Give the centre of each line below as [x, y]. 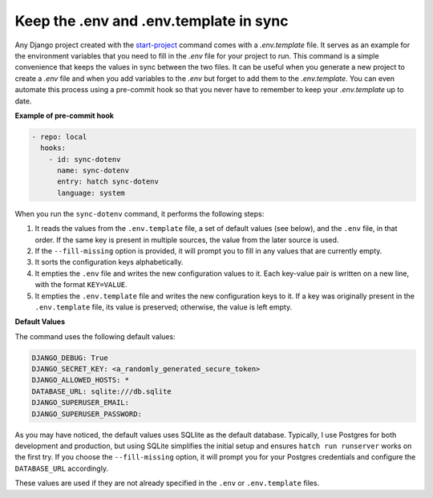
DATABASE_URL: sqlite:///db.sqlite [101, 391]
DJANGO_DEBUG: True [70, 358]
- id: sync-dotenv [85, 159]
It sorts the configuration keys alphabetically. [109, 262]
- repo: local [59, 137]
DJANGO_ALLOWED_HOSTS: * [81, 380]
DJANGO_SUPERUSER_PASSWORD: [87, 414]
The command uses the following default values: [95, 336]
